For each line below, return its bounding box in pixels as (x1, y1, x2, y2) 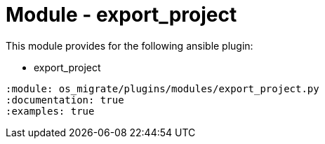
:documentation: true (6, 94, 124, 106)
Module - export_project (6, 3, 237, 27)
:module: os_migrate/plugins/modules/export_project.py (6, 82, 319, 94)
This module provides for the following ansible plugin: (6, 39, 253, 52)
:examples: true (6, 105, 95, 117)
